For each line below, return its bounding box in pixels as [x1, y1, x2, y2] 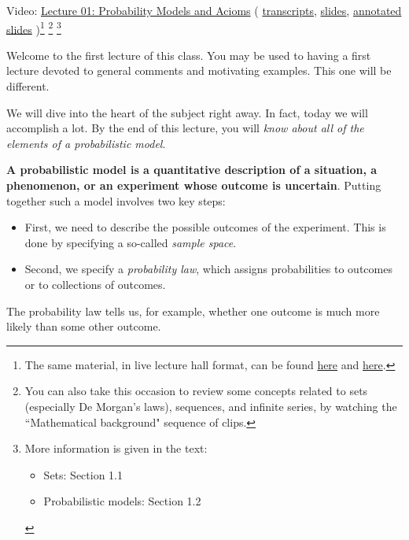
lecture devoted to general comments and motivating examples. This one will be [6, 62, 392, 79]
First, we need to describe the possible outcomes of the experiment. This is [24, 219, 386, 235]
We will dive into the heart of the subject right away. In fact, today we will [6, 104, 368, 120]
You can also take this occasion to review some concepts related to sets [24, 383, 368, 399]
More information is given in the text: [24, 440, 208, 457]
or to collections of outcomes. [24, 276, 166, 292]
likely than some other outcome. [6, 318, 161, 335]
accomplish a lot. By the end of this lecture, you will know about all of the [6, 120, 364, 136]
